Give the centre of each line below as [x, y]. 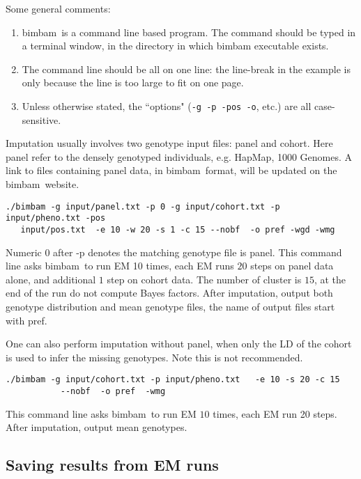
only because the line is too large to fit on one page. [133, 83]
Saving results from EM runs [112, 465]
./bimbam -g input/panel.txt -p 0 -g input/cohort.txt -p [143, 206]
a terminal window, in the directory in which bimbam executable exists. [175, 46]
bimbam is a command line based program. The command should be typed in [189, 32]
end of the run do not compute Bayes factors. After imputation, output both [169, 293]
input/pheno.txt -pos [56, 218]
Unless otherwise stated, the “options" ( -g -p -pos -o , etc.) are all [167, 105]
